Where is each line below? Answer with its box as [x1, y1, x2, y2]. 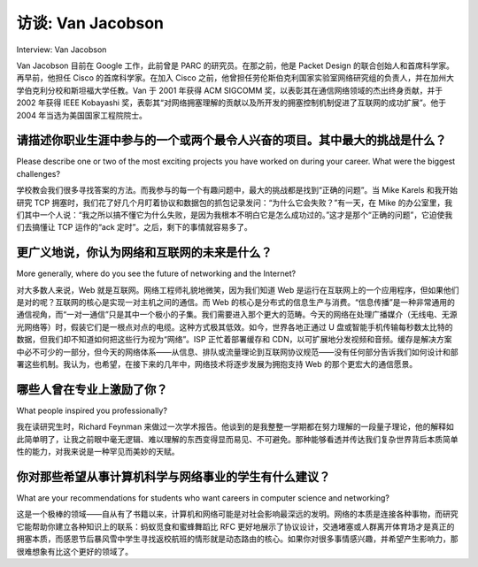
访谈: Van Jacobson [16, 13, 164, 33]
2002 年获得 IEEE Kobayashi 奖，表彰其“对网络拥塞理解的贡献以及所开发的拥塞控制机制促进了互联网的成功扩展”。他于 [16, 97, 447, 108]
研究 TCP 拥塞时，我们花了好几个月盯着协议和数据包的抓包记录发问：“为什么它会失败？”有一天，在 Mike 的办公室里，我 [16, 197, 453, 208]
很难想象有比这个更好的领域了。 [16, 546, 133, 556]
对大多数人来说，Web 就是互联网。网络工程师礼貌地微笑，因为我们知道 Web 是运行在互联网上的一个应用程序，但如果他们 [16, 284, 459, 295]
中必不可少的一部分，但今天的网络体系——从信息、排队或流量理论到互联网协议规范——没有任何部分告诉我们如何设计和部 [16, 346, 459, 357]
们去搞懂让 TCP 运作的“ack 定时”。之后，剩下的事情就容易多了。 [16, 222, 252, 233]
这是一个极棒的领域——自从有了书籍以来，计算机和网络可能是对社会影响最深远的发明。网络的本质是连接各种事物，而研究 [16, 509, 459, 519]
